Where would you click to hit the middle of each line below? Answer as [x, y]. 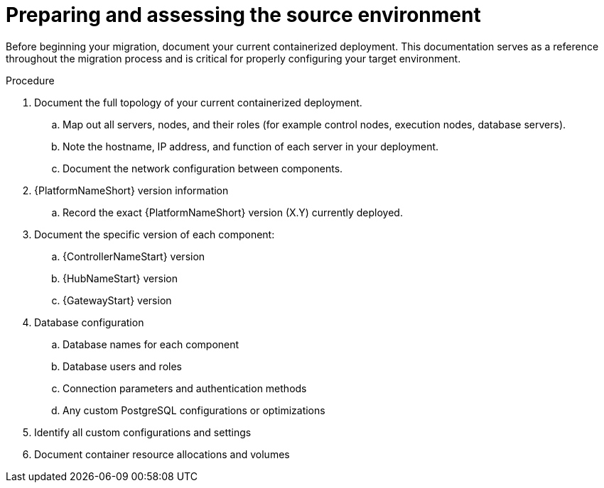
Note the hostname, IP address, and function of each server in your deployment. [251, 146]
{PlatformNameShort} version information [131, 190]
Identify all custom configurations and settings [143, 432]
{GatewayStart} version [117, 300]
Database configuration [89, 322]
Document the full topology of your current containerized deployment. [198, 102]
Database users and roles [122, 366]
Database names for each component [151, 344]
